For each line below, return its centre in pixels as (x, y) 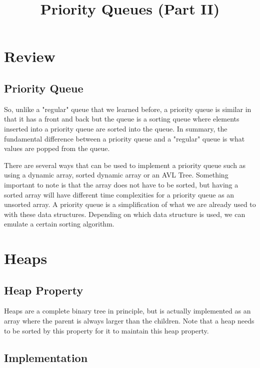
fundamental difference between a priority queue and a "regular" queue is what (124, 138)
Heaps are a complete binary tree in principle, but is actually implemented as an (127, 311)
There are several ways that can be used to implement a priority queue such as (125, 165)
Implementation (46, 357)
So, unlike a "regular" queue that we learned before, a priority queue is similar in (128, 109)
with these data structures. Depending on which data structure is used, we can (125, 214)
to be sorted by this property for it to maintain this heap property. (106, 330)
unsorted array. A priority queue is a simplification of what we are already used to (130, 204)
